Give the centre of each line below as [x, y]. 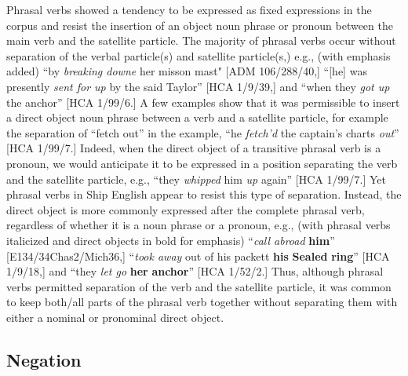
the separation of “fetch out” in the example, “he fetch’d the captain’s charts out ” [203, 132]
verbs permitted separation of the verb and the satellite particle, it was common [199, 286]
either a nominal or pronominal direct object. [115, 317]
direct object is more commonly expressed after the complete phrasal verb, [186, 209]
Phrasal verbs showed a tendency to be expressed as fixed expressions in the [189, 9]
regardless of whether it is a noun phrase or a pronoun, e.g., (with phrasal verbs [199, 225]
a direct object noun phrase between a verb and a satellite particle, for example [197, 117]
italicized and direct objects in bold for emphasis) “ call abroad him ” [171, 240]
